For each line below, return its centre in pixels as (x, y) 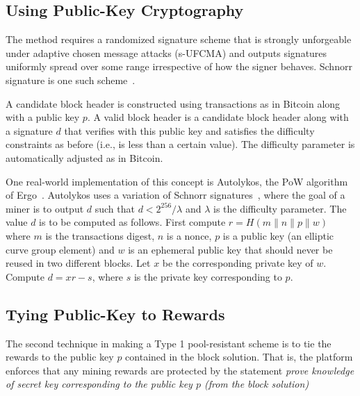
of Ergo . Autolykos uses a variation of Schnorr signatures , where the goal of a (175, 195)
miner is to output (45, 208)
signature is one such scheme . (71, 80)
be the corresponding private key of (238, 263)
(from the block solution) (256, 384)
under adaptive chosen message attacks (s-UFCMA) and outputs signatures (166, 52)
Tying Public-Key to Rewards (115, 314)
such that (115, 208)
